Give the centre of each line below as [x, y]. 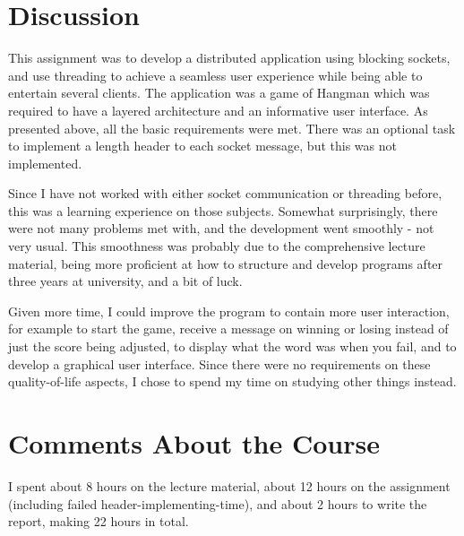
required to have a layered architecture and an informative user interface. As [218, 110]
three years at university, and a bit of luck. [125, 281]
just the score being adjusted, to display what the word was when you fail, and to [232, 346]
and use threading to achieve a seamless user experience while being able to [215, 75]
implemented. [45, 163]
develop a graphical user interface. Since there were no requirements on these [219, 363]
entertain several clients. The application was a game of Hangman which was [219, 93]
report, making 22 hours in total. [99, 521]
